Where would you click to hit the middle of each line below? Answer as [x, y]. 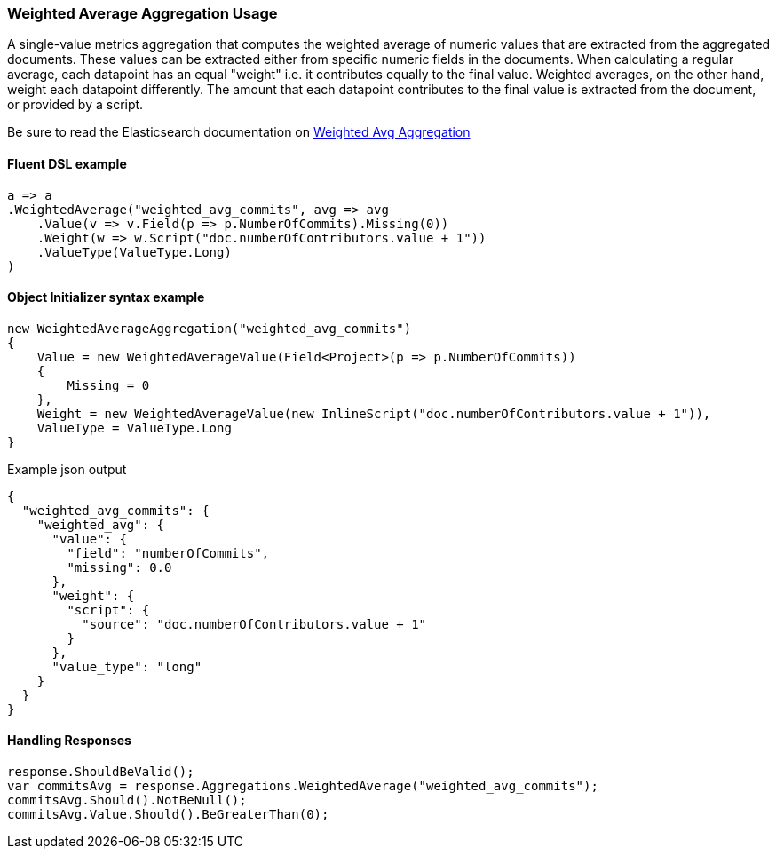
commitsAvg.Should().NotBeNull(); [127, 801]
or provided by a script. [75, 105]
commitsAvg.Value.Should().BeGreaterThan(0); [168, 815]
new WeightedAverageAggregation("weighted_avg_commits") [210, 328]
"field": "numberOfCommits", [168, 553]
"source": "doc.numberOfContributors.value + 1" [254, 624]
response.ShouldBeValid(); [101, 772]
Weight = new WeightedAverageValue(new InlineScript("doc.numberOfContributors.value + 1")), [374, 413]
